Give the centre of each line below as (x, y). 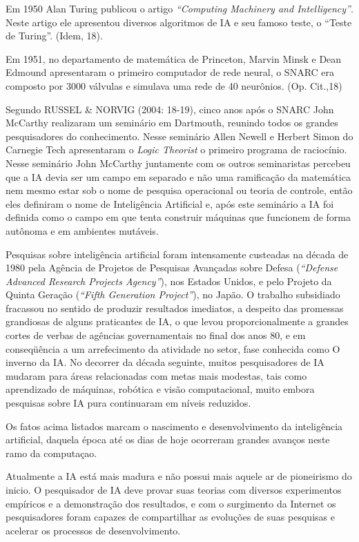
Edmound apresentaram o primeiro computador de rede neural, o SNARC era (170, 72)
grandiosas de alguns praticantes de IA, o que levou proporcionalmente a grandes (177, 321)
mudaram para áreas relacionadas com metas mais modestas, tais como (156, 375)
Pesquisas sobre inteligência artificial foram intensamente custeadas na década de (177, 254)
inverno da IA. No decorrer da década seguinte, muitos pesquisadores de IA (165, 362)
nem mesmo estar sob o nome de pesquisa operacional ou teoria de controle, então (179, 190)
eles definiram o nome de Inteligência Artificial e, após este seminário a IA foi (170, 203)
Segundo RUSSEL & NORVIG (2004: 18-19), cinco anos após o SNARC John (170, 109)
